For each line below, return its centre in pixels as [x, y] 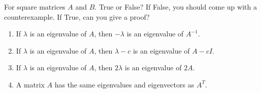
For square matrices [35, 7]
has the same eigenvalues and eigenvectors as [124, 84]
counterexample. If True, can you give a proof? [77, 16]
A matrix [30, 84]
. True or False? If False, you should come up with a [176, 7]
